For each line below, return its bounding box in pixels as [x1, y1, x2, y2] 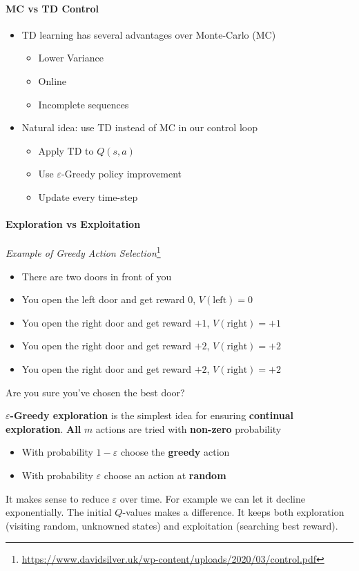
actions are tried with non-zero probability [95, 421, 282, 436]
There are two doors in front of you [21, 269, 172, 283]
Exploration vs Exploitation [6, 217, 141, 231]
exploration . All [6, 421, 81, 436]
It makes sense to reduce [6, 491, 109, 505]
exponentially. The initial [6, 505, 112, 519]
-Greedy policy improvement [61, 166, 182, 181]
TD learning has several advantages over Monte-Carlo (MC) [21, 27, 276, 41]
